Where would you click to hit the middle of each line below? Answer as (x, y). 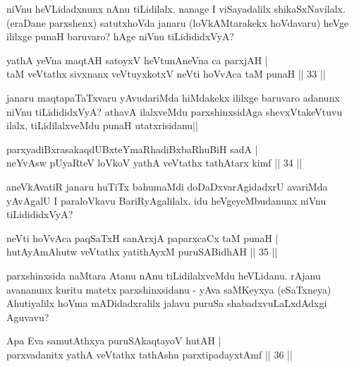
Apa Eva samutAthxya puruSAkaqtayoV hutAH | (114, 341)
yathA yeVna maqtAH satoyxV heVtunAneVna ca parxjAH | (137, 60)
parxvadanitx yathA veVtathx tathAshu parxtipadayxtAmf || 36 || (149, 354)
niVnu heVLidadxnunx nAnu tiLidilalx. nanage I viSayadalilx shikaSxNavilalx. (176, 8)
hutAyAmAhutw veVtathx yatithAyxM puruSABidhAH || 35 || (142, 252)
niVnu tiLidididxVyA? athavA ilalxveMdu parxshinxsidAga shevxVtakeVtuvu (175, 111)
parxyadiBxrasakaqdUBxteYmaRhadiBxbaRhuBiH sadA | (132, 149)
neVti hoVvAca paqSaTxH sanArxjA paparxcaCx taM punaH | (142, 237)
